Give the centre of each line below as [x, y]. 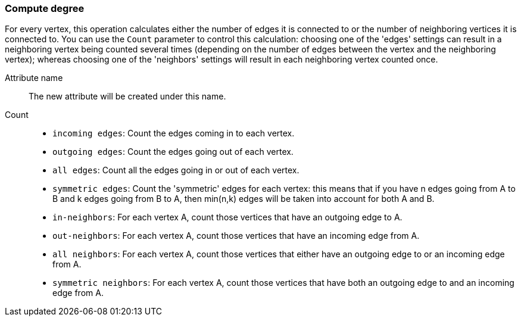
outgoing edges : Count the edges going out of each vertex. [173, 152]
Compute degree [45, 8]
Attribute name [34, 78]
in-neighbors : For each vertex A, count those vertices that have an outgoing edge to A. [227, 217]
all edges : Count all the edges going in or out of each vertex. [176, 170]
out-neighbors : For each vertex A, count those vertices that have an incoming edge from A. [236, 236]
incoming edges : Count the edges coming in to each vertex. [174, 133]
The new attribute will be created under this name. [127, 96]
